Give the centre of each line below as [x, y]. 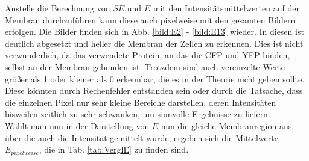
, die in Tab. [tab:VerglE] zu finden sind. [114, 149]
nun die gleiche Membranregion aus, [228, 125]
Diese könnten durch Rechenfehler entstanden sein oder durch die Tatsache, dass [154, 90]
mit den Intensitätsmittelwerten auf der [226, 8]
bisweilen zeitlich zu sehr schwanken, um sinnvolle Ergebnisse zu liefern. [138, 114]
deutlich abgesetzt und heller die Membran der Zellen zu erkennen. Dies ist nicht [154, 43]
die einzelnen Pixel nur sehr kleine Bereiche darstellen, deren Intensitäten [141, 102]
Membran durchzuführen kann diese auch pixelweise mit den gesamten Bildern [150, 20]
